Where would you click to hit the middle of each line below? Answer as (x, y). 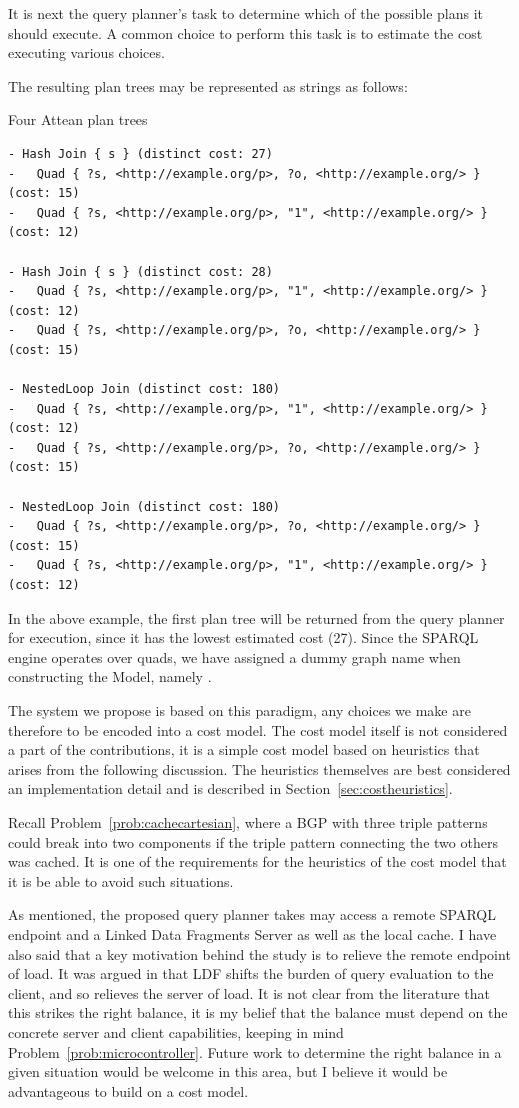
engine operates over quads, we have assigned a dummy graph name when (234, 656)
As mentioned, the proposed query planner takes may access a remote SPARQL (252, 914)
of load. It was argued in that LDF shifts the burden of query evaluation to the (251, 973)
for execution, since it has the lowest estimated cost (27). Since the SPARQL (243, 637)
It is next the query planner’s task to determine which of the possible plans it (246, 13)
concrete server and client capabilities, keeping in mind (176, 1031)
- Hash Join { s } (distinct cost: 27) (140, 153)
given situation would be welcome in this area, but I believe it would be (228, 1071)
